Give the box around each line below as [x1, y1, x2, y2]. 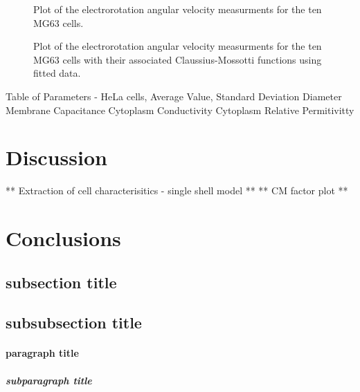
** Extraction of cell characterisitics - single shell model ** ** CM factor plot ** [6, 183, 348, 198]
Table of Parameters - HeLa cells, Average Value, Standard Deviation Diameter [6, 88, 342, 103]
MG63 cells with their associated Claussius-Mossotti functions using [33, 52, 322, 66]
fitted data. [33, 66, 81, 80]
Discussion [6, 143, 107, 171]
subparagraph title [6, 373, 92, 387]
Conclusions [6, 224, 121, 252]
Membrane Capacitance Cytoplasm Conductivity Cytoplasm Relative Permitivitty [6, 102, 354, 117]
